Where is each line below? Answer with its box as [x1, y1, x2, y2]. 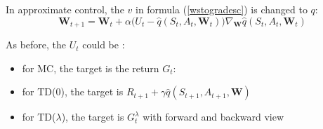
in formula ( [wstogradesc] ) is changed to [135, 2, 308, 16]
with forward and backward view [143, 109, 284, 124]
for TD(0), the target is [22, 84, 124, 99]
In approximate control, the [6, 2, 124, 16]
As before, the [6, 37, 67, 52]
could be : [82, 37, 125, 52]
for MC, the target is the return [22, 60, 159, 75]
